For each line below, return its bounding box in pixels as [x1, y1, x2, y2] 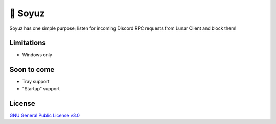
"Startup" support [22, 85, 60, 91]
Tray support [22, 79, 50, 85]
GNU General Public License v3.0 [9, 112, 80, 118]
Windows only [22, 52, 52, 58]
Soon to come [9, 65, 55, 74]
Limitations [9, 39, 46, 47]
